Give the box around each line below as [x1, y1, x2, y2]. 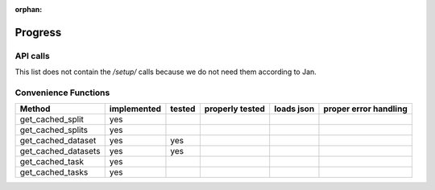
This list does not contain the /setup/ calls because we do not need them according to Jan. [14, 67, 317, 76]
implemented [109, 103, 161, 114]
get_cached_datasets [19, 146, 101, 157]
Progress [14, 25, 62, 39]
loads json [274, 103, 315, 114]
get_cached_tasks [19, 167, 89, 178]
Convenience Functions [14, 87, 110, 98]
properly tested [204, 103, 266, 114]
